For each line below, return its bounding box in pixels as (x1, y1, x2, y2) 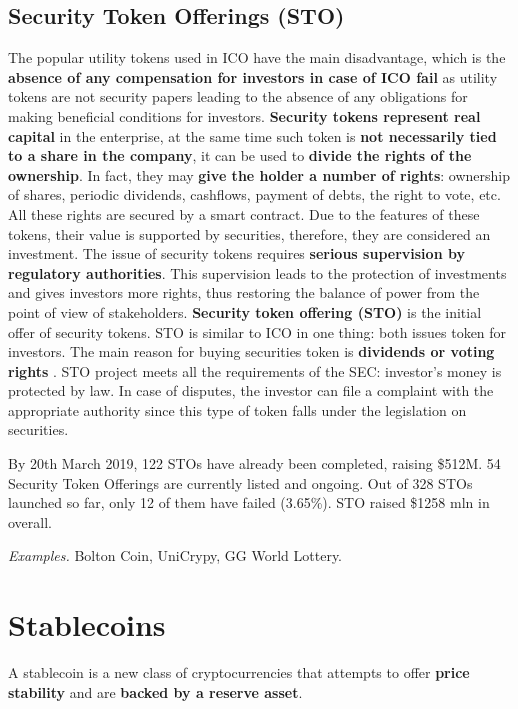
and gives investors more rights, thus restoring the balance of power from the (8, 282, 480, 303)
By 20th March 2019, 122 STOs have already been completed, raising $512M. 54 (8, 453, 501, 474)
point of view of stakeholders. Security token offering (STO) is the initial (8, 301, 482, 322)
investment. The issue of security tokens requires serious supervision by (8, 243, 465, 264)
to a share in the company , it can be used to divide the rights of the (8, 145, 472, 166)
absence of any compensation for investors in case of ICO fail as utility (8, 66, 498, 87)
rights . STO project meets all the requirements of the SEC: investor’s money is (8, 360, 502, 381)
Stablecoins (8, 604, 166, 645)
